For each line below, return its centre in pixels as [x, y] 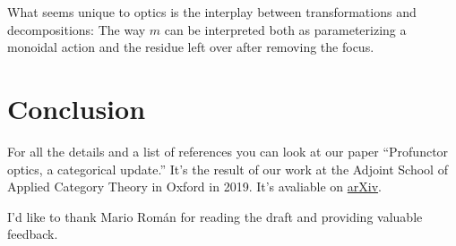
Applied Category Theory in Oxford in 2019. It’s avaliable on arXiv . [194, 187]
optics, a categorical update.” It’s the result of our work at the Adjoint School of [228, 169]
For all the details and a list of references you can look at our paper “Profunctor [228, 151]
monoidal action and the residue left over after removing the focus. [191, 47]
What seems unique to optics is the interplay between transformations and [212, 12]
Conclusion [77, 108]
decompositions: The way [77, 29]
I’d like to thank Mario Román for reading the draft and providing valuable [215, 216]
